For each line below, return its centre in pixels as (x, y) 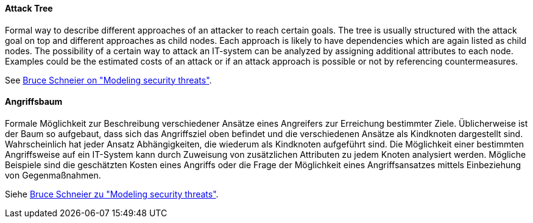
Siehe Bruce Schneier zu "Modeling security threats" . (112, 194)
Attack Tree (29, 8)
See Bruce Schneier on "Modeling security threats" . (108, 80)
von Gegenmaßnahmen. (53, 175)
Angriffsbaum (34, 102)
